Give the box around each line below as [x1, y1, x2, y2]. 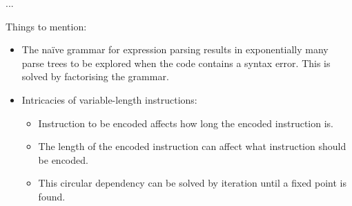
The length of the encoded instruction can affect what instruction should [38, 139, 346, 153]
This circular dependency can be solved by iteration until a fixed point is [38, 176, 347, 190]
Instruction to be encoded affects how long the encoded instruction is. [38, 115, 333, 130]
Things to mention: [6, 19, 87, 33]
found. [38, 189, 66, 203]
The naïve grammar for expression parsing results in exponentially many [21, 42, 329, 57]
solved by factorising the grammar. [21, 69, 169, 84]
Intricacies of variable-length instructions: [21, 92, 197, 106]
